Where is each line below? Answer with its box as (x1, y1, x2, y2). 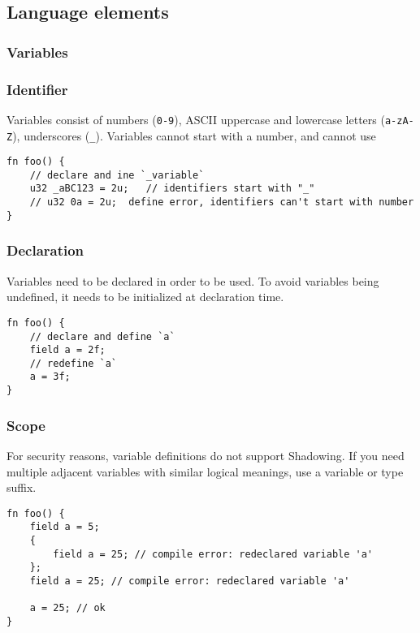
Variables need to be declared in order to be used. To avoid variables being (6, 272, 379, 289)
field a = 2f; (29, 344, 106, 356)
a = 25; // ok (29, 602, 106, 614)
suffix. (6, 479, 37, 496)
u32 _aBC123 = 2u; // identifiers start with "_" (29, 183, 315, 195)
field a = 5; (29, 521, 100, 533)
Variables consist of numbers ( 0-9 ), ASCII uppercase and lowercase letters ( (6, 110, 385, 127)
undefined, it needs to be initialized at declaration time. (6, 288, 284, 305)
